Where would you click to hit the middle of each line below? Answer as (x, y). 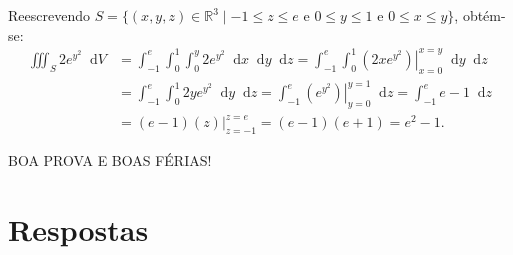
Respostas (78, 228)
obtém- (484, 15)
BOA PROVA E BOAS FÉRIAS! (110, 160)
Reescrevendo (49, 15)
